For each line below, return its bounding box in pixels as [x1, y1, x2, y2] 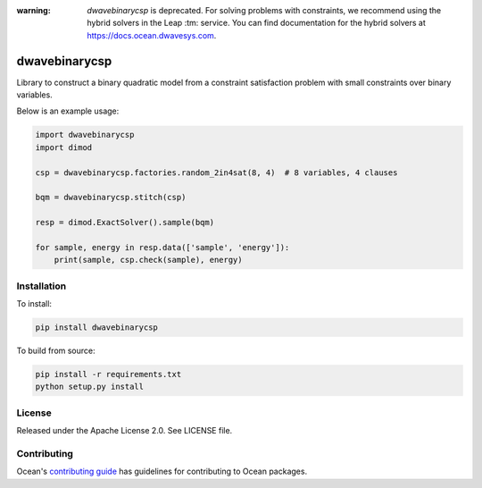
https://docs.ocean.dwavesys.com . [87, 29, 217, 40]
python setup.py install [35, 382, 145, 392]
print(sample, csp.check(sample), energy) [54, 255, 243, 265]
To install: [16, 299, 53, 309]
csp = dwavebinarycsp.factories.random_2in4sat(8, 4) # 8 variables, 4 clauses [35, 167, 398, 178]
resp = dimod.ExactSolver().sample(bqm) [35, 217, 214, 228]
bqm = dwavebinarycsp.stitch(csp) [35, 192, 187, 203]
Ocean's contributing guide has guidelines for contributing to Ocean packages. [16, 466, 308, 477]
